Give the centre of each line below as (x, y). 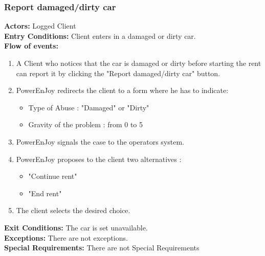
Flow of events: (31, 46)
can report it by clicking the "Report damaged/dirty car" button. (118, 73)
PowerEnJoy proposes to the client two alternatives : (99, 159)
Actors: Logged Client (40, 26)
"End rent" (45, 193)
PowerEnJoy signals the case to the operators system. (100, 141)
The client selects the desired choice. (73, 210)
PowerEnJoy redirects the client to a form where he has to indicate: (122, 90)
